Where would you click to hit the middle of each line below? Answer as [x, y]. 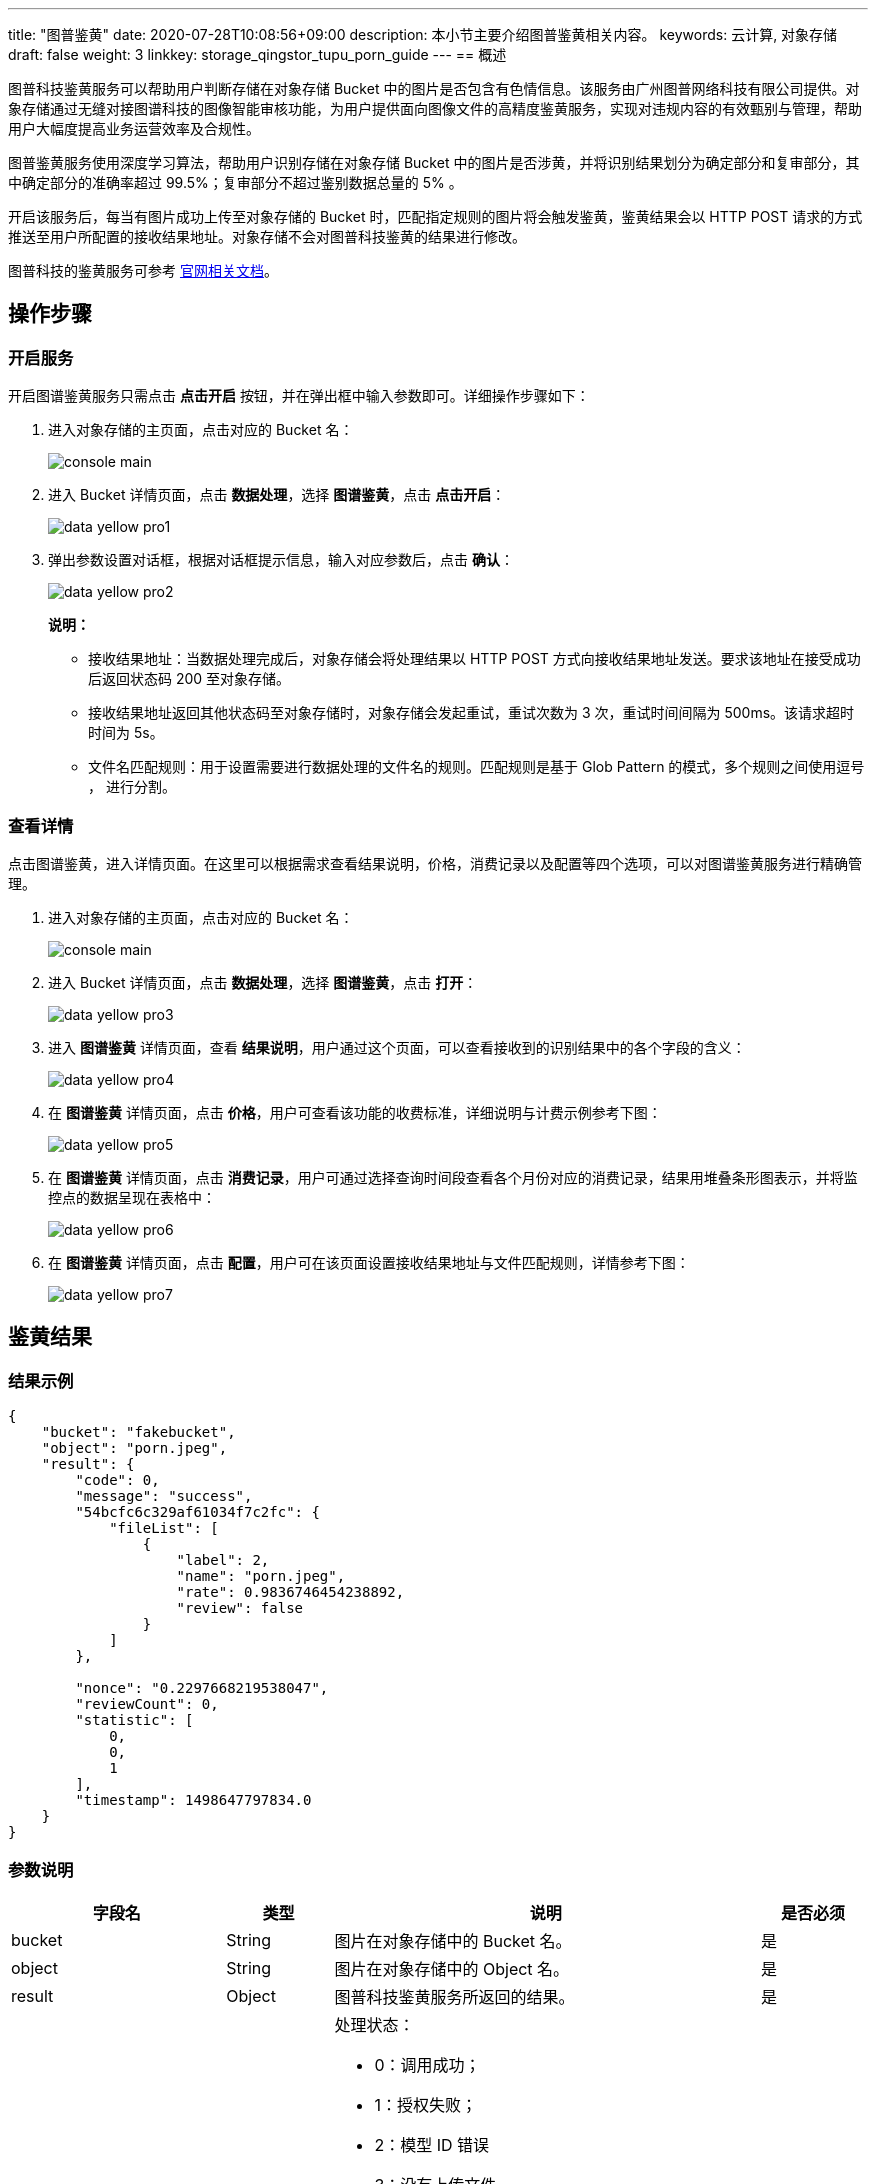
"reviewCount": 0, [147, 1704]
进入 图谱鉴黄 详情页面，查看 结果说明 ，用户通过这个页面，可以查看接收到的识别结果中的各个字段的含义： [397, 1047]
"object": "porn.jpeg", [134, 1448]
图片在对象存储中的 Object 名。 [452, 1968]
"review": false [240, 1608]
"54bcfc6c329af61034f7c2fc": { [197, 1512]
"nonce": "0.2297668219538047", [202, 1688]
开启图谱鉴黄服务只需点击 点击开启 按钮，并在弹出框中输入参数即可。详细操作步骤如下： [299, 396]
